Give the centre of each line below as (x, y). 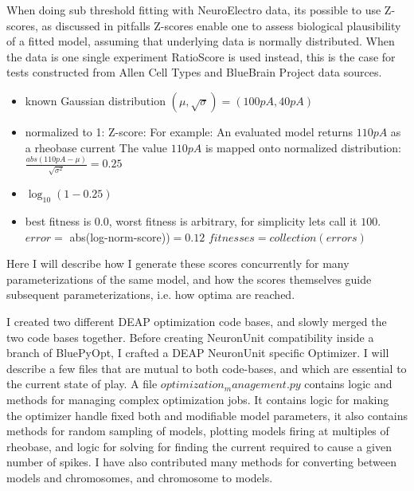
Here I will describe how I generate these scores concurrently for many (178, 263)
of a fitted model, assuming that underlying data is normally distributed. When (201, 41)
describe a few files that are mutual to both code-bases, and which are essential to (207, 368)
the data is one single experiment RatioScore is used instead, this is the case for (201, 56)
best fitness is (58, 220)
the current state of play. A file (82, 384)
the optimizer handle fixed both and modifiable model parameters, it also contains (207, 415)
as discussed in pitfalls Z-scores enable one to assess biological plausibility (221, 25)
